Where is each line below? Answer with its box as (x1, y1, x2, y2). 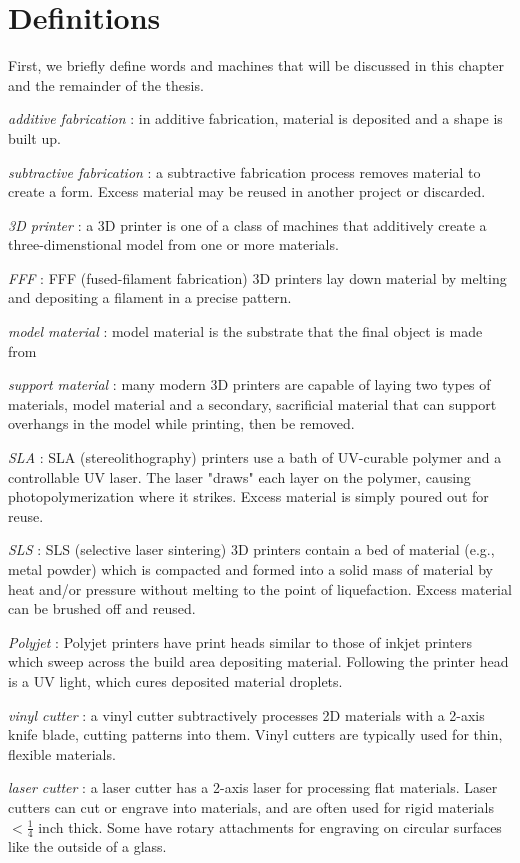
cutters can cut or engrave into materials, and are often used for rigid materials (8, 796, 494, 817)
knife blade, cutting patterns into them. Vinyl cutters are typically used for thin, (8, 724, 503, 745)
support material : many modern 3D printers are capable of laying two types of (8, 374, 491, 395)
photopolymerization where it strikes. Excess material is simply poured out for (8, 486, 489, 507)
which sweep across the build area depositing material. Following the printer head (8, 651, 509, 672)
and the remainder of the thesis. (8, 74, 204, 95)
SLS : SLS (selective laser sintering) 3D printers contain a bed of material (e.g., (8, 539, 495, 560)
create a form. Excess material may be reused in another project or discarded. (8, 181, 486, 202)
